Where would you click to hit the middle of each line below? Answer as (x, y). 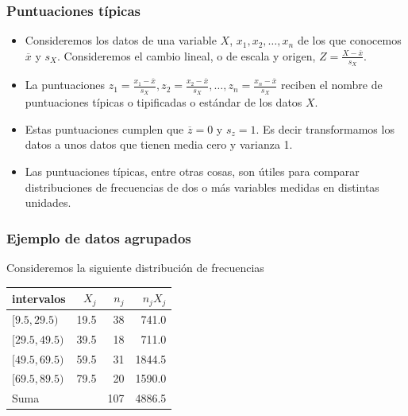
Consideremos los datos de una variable (121, 40)
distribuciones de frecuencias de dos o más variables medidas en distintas (202, 187)
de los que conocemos (349, 40)
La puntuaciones (65, 85)
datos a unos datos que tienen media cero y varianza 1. (159, 144)
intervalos (39, 298)
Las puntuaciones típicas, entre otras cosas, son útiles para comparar (192, 171)
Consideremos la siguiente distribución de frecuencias (135, 268)
